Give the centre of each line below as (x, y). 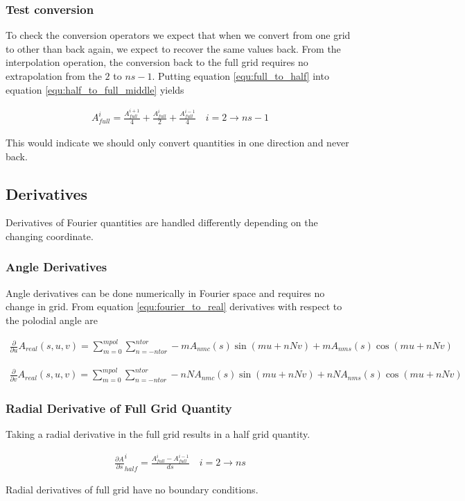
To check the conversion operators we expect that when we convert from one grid (178, 35)
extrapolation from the (54, 76)
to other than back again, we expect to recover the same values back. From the (173, 48)
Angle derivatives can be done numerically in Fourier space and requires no (165, 292)
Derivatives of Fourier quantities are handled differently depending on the (162, 222)
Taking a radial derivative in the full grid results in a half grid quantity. (158, 434)
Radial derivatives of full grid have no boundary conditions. (132, 490)
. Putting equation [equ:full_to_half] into (240, 76)
